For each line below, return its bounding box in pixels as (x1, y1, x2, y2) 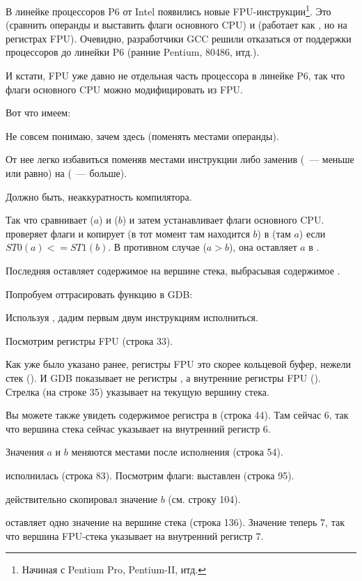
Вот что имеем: (6, 105, 71, 120)
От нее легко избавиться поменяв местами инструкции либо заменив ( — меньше (6, 152, 354, 166)
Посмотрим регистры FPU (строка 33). (6, 333, 173, 348)
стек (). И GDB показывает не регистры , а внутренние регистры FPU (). (6, 370, 321, 385)
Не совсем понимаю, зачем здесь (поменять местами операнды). (6, 128, 279, 143)
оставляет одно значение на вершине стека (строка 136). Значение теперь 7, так (6, 515, 345, 529)
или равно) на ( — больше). (6, 166, 127, 180)
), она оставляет (228, 240, 297, 254)
